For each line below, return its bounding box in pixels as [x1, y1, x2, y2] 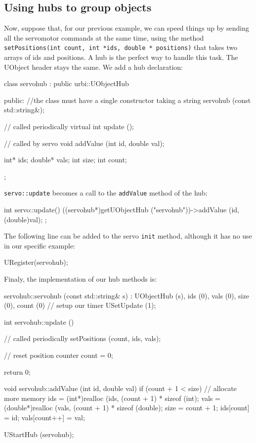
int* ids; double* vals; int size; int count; [4, 154, 127, 165]
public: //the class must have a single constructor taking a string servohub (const [4, 95, 251, 105]
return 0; [4, 366, 31, 377]
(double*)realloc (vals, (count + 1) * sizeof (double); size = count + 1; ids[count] [4, 402, 250, 413]
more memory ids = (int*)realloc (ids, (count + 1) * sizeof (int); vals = [4, 393, 220, 403]
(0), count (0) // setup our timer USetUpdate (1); [4, 300, 156, 310]
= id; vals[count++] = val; [4, 412, 85, 423]
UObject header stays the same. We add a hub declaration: [4, 61, 183, 72]
